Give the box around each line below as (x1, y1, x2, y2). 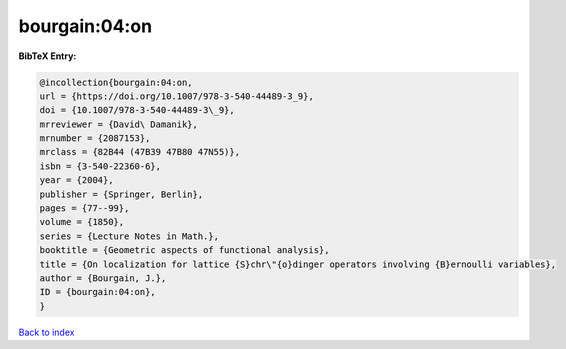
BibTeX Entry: (18, 50, 77, 62)
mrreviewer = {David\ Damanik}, (39, 118, 199, 130)
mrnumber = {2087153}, (39, 133, 151, 144)
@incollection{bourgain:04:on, (39, 76, 194, 88)
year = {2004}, (39, 175, 114, 186)
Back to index (18, 326, 75, 338)
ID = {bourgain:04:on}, (39, 286, 157, 298)
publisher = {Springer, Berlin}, (39, 188, 204, 200)
